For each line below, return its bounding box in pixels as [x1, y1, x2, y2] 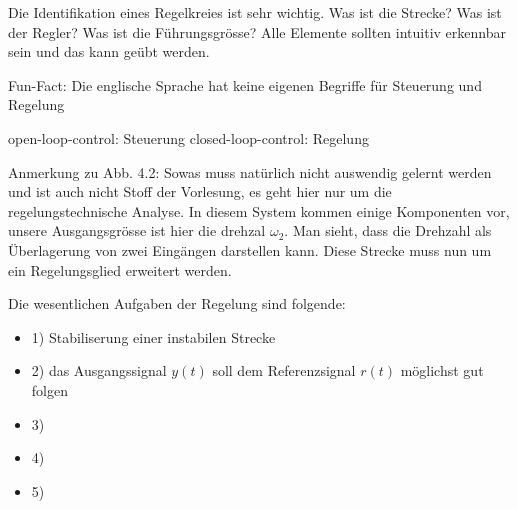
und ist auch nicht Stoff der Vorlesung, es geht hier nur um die [8, 181, 392, 202]
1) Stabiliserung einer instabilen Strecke [31, 326, 276, 347]
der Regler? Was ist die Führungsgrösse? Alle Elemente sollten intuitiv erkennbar [8, 21, 506, 42]
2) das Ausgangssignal [31, 360, 167, 381]
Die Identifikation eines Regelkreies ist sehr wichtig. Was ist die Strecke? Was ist [8, 2, 502, 22]
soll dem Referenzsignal [212, 360, 356, 381]
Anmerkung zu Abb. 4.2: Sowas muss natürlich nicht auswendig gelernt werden [8, 161, 492, 182]
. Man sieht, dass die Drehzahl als [284, 220, 492, 241]
